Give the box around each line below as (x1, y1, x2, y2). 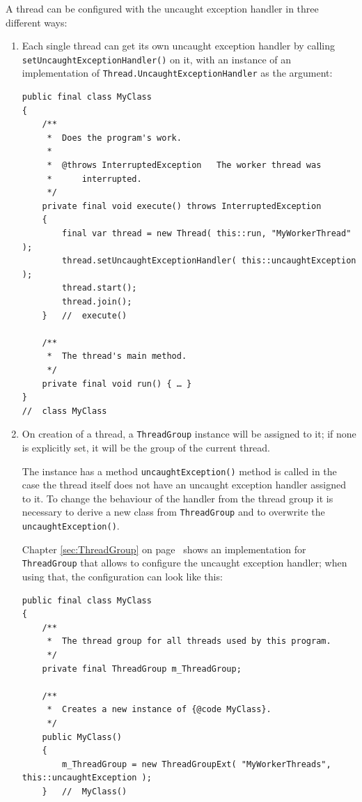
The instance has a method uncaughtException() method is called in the (22, 463, 337, 478)
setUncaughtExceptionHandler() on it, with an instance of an (22, 52, 291, 66)
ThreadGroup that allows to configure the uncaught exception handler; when (22, 555, 347, 570)
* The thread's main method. (47, 351, 187, 362)
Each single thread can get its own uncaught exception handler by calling (22, 38, 336, 53)
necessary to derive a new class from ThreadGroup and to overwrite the (22, 504, 325, 519)
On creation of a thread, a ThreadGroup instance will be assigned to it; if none (22, 426, 356, 441)
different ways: (6, 15, 68, 29)
